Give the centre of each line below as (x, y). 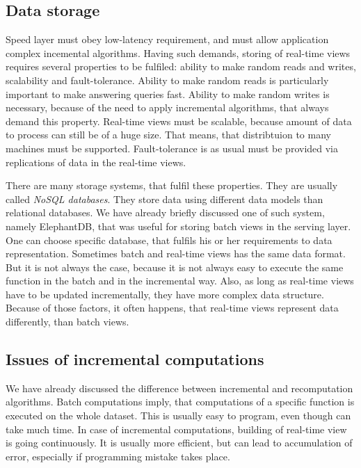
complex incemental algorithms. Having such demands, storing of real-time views (178, 53)
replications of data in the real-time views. (96, 162)
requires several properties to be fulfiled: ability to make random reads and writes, (181, 66)
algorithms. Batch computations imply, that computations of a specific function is (180, 402)
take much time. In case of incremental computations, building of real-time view (176, 429)
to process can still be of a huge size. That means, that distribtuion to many (168, 135)
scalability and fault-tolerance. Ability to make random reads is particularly (167, 80)
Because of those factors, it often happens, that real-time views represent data (172, 308)
